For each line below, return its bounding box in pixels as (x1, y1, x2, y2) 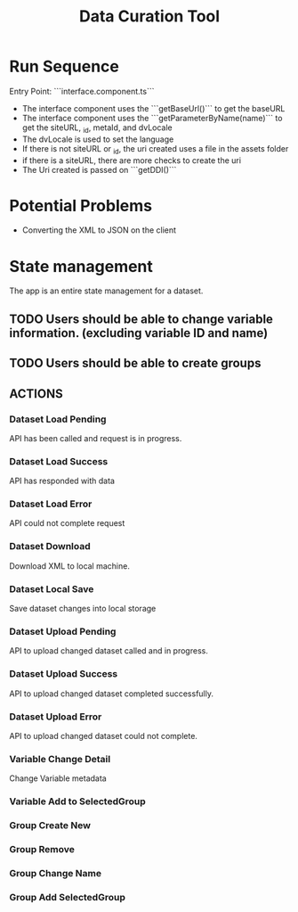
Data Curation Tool (78, 6, 221, 27)
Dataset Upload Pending (9, 625, 117, 637)
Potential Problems (9, 195, 153, 216)
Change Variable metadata (9, 773, 107, 784)
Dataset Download (9, 540, 91, 553)
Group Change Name (9, 867, 102, 879)
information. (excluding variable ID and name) (9, 325, 269, 341)
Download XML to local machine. (9, 560, 131, 571)
